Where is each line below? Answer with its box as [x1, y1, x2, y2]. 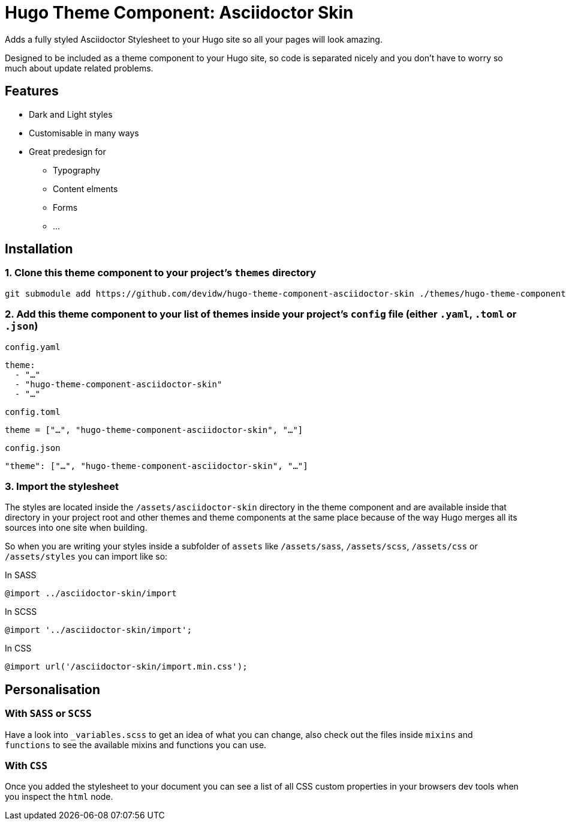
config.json [5, 443, 61, 453]
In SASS [5, 570, 37, 581]
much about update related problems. [5, 62, 153, 73]
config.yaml [5, 342, 61, 352]
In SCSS [5, 606, 37, 617]
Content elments [53, 183, 118, 194]
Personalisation [5, 681, 101, 697]
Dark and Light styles [29, 109, 113, 119]
